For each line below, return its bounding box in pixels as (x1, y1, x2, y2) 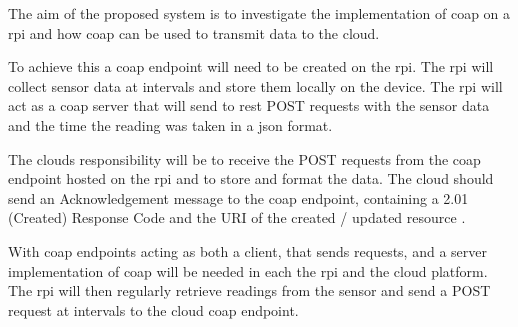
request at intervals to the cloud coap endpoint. (8, 299, 299, 320)
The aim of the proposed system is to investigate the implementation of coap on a (8, 3, 511, 23)
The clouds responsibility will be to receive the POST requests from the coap (8, 148, 481, 169)
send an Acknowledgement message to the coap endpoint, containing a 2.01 (8, 187, 469, 208)
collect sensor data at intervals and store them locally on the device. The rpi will (8, 75, 503, 96)
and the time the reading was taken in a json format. (8, 114, 333, 135)
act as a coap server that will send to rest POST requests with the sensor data (8, 95, 490, 116)
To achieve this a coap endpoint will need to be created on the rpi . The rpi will (8, 56, 494, 77)
